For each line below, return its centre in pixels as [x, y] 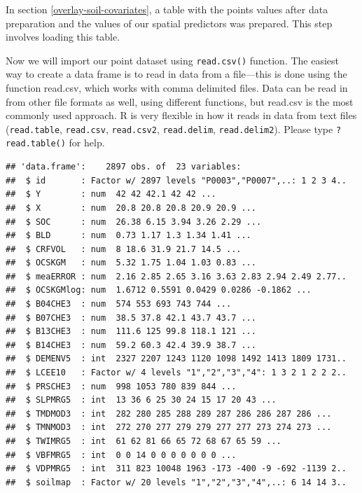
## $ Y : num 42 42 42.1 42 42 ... [111, 194]
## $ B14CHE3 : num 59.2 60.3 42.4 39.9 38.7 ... [131, 345]
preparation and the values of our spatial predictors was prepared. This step [169, 23]
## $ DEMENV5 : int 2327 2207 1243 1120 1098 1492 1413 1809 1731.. [176, 359]
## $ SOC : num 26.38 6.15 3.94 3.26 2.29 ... [134, 222]
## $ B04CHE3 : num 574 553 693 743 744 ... [119, 304]
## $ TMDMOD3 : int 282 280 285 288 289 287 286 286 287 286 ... [169, 414]
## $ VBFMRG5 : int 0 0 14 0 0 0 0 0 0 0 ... [121, 455]
